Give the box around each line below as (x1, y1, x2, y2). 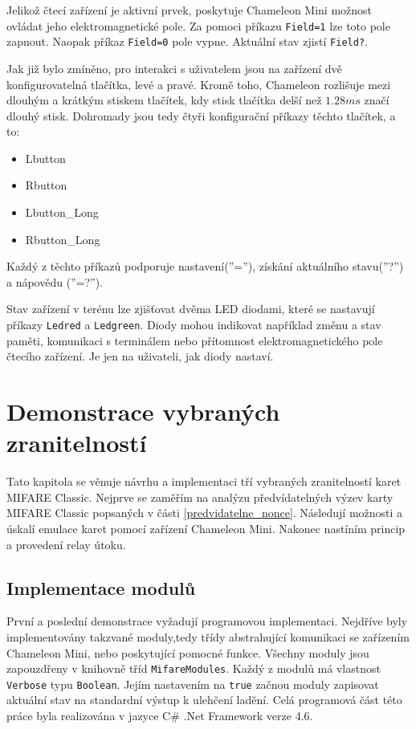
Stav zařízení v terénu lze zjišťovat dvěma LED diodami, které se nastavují (6, 300, 375, 317)
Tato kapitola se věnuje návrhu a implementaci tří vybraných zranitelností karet (6, 473, 402, 490)
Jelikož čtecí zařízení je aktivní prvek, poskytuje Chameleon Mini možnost (6, 2, 373, 18)
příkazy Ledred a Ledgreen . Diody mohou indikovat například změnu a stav (6, 316, 381, 333)
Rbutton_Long (25, 230, 100, 247)
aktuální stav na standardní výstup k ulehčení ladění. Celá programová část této (6, 691, 402, 708)
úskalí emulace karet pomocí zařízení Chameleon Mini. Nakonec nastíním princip (6, 519, 406, 536)
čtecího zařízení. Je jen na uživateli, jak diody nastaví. (6, 348, 274, 364)
